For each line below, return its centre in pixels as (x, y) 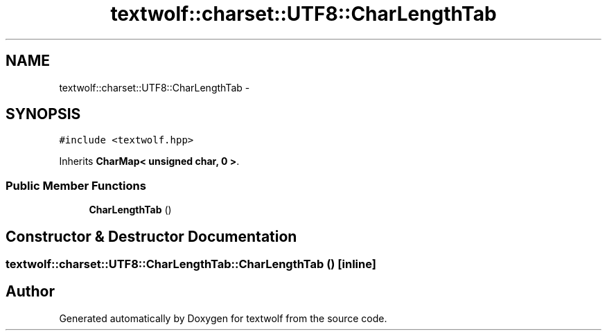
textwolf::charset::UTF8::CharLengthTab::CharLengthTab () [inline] (191, 264)
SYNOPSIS (43, 114)
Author (30, 292)
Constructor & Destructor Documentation (151, 236)
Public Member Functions (76, 185)
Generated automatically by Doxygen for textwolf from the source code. (223, 318)
